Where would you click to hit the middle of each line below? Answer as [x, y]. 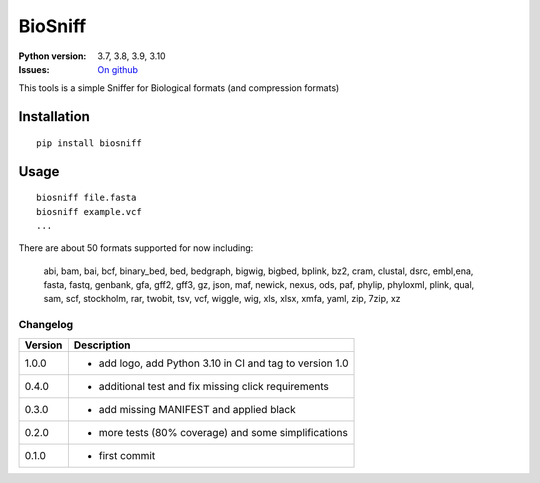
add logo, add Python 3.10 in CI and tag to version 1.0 [223, 363]
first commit [127, 455]
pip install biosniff [89, 143]
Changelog [46, 325]
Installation [54, 116]
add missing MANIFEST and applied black [197, 409]
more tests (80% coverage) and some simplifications [223, 432]
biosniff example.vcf [89, 211]
